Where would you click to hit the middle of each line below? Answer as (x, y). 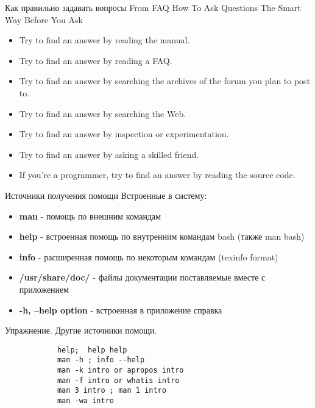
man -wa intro (85, 400)
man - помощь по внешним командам (90, 216)
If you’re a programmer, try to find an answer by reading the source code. (157, 175)
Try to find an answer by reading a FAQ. (96, 60)
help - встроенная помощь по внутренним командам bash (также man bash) (162, 236)
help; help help (92, 350)
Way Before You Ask (44, 19)
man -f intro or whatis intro (118, 380)
